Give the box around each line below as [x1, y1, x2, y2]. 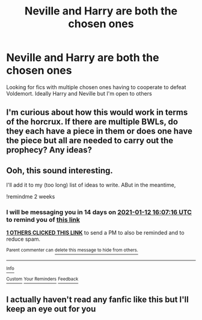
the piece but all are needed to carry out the [6, 135, 174, 146]
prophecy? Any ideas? [6, 145, 92, 155]
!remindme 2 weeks [6, 193, 55, 200]
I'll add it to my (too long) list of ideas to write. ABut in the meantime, [6, 182, 176, 189]
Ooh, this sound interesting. [6, 165, 113, 176]
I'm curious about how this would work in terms [6, 107, 188, 118]
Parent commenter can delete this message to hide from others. [6, 247, 138, 253]
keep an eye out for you [6, 304, 96, 314]
